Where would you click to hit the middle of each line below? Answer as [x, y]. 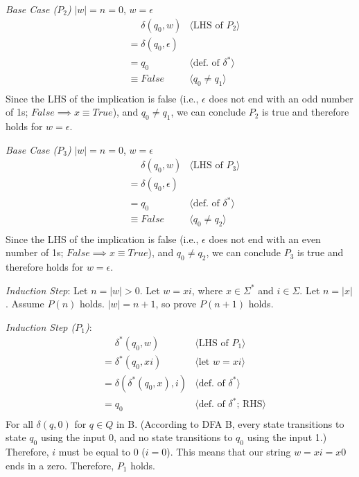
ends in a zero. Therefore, [60, 465]
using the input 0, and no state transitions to [137, 437]
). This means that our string [229, 452]
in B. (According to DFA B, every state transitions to [230, 423]
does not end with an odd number [281, 98]
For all [19, 423]
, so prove [176, 304]
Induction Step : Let [47, 290]
